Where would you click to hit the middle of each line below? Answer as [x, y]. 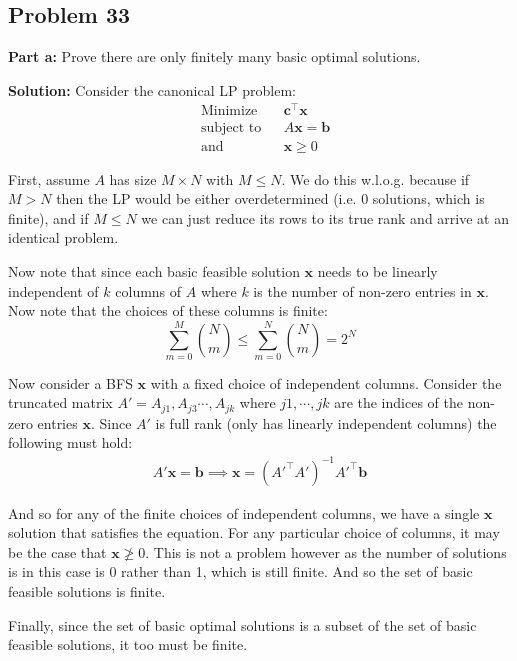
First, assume [49, 178]
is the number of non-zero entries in [362, 290]
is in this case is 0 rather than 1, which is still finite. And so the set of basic [240, 571]
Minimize [229, 111]
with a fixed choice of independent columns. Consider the [326, 382]
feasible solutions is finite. [87, 590]
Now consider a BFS [70, 382]
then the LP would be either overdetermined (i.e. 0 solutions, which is [270, 198]
